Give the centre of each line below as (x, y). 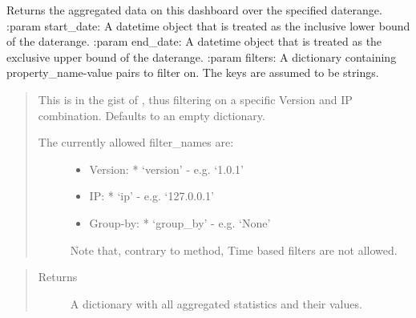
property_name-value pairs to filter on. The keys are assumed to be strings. (193, 72)
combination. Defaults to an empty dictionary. (151, 115)
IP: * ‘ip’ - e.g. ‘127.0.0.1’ (151, 196)
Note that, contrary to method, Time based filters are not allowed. (234, 250)
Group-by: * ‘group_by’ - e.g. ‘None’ (180, 222)
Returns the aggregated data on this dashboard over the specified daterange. (194, 10)
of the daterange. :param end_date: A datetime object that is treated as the (194, 41)
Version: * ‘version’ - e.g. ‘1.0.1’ (166, 169)
